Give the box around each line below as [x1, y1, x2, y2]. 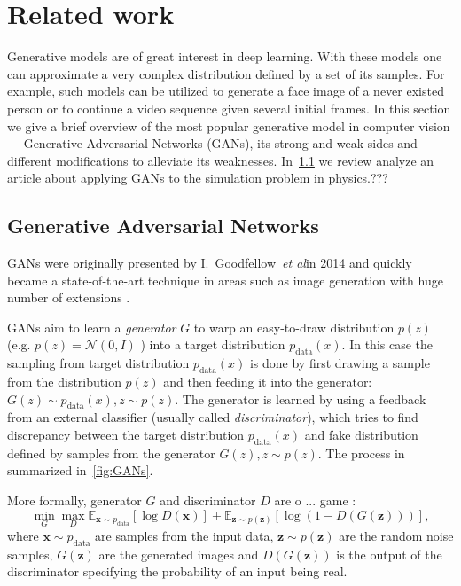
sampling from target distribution [7, 354, 190, 372]
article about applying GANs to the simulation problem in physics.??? [7, 168, 388, 187]
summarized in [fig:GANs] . [7, 461, 153, 480]
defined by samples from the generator [7, 443, 215, 462]
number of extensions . [7, 288, 130, 307]
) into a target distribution [140, 335, 285, 354]
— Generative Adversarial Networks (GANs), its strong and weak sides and [7, 134, 418, 152]
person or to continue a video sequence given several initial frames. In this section [7, 98, 451, 117]
